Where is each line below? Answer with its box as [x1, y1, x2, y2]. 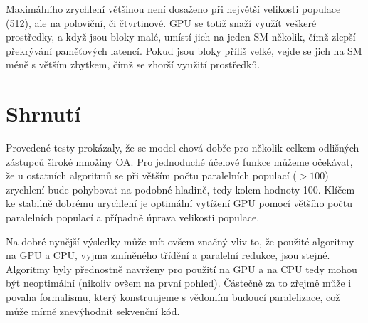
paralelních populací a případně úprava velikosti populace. [6, 210, 260, 225]
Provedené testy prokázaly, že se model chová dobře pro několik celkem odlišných [6, 140, 359, 155]
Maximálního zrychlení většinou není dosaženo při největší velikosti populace [6, 1, 341, 16]
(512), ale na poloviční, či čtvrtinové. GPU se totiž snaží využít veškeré [6, 15, 317, 30]
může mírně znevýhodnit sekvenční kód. [6, 303, 180, 318]
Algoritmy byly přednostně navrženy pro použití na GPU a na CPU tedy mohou [6, 261, 357, 276]
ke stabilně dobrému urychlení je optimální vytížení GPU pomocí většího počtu [6, 196, 353, 211]
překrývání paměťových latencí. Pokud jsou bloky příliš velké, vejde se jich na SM [6, 43, 362, 58]
